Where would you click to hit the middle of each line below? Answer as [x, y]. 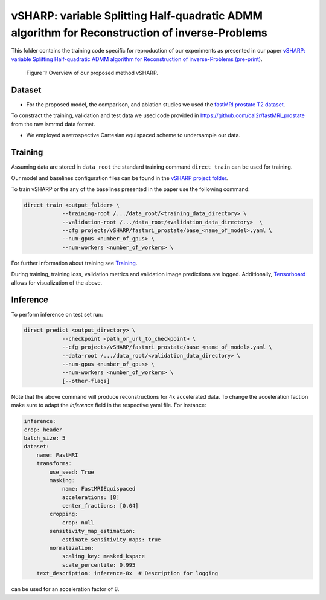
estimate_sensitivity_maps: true [111, 540]
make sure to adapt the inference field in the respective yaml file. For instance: [109, 405]
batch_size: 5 [45, 438]
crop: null [78, 522]
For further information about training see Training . [74, 263]
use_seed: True [72, 472]
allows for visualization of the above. [57, 282]
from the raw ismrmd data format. [53, 124]
